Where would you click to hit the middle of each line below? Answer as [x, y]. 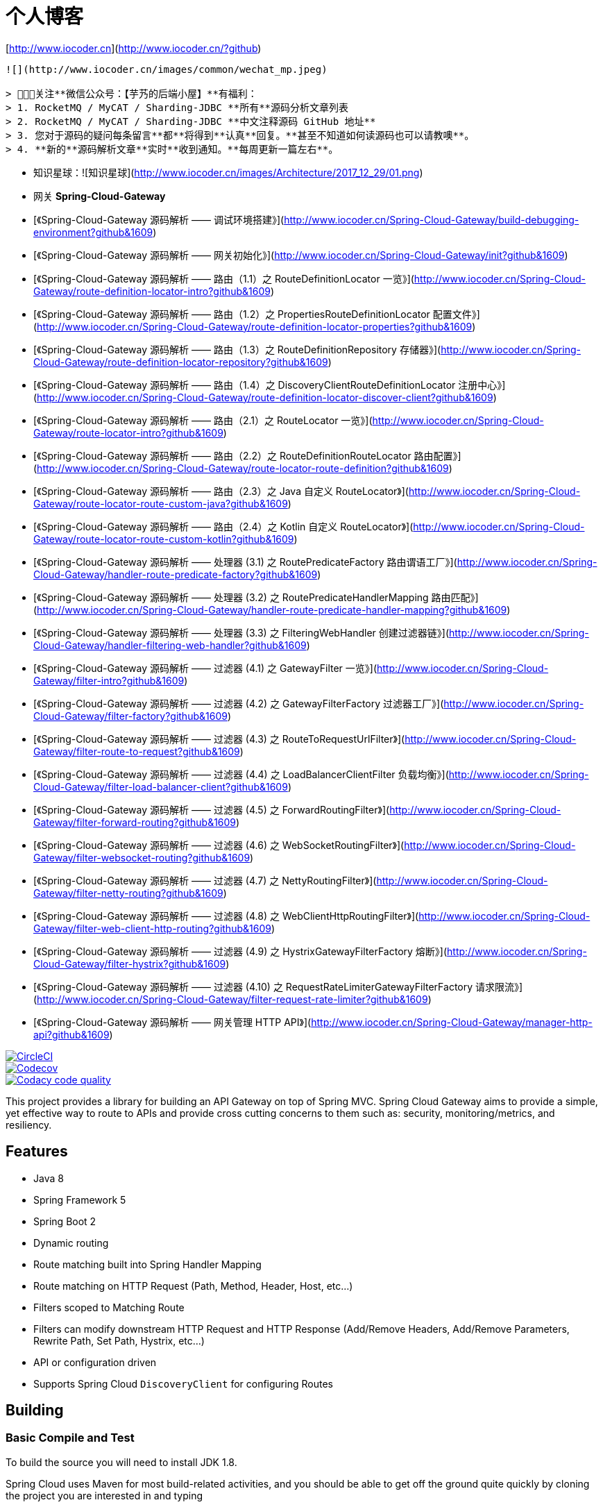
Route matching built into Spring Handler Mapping [147, 1264]
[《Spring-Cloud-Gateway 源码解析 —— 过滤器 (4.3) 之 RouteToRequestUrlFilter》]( [219, 739]
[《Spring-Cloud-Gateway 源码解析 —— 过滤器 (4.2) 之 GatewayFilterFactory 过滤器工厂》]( [239, 703]
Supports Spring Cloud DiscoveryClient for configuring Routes [183, 1383]
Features [37, 1152]
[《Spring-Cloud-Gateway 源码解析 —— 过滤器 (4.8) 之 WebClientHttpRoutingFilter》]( [226, 916]
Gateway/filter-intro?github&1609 [109, 680]
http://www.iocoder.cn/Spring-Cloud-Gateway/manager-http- [452, 1022]
